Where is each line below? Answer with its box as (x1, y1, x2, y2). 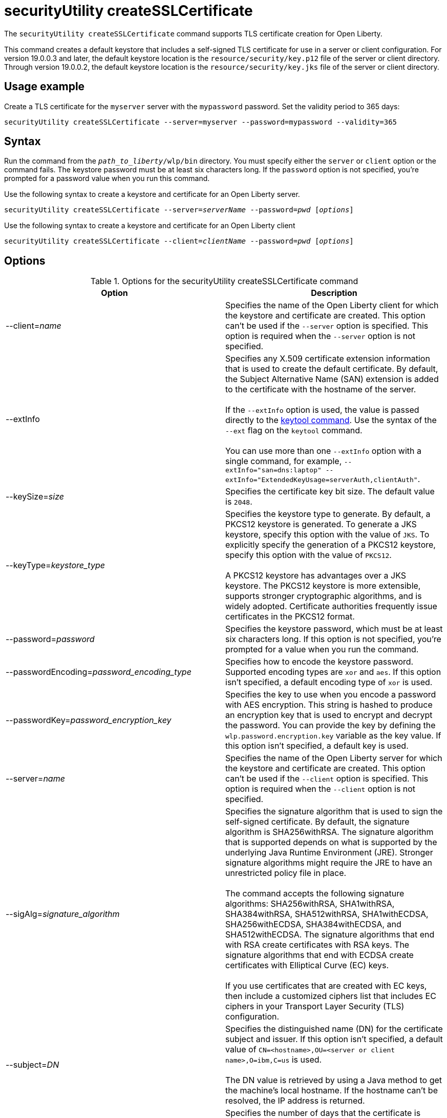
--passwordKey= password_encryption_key (6, 715, 172, 726)
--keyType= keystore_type (6, 560, 105, 571)
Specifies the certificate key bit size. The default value (225, 486, 435, 497)
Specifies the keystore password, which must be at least (225, 624, 443, 634)
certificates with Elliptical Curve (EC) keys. (225, 960, 389, 971)
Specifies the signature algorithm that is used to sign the (225, 806, 443, 817)
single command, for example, (225, 456, 342, 467)
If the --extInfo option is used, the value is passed (225, 405, 419, 415)
